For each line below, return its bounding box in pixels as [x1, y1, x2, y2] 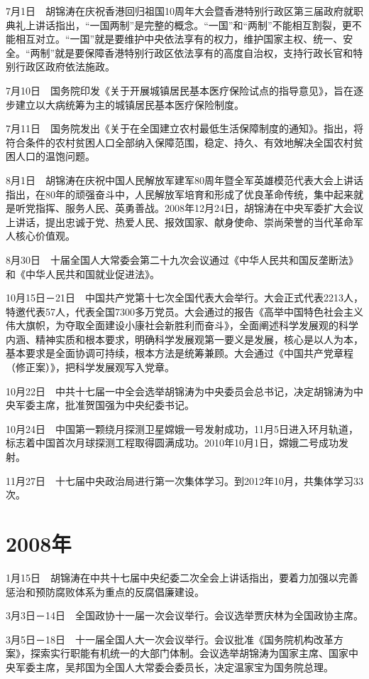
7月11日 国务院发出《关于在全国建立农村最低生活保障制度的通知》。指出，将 [6, 121, 363, 136]
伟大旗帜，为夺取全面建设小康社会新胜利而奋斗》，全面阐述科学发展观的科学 [6, 318, 358, 333]
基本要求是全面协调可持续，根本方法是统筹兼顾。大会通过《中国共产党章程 [6, 346, 353, 360]
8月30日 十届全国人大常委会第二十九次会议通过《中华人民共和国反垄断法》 [6, 252, 358, 267]
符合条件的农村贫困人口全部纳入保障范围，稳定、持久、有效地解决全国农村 [6, 134, 353, 149]
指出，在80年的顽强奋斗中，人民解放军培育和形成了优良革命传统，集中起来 [6, 186, 353, 201]
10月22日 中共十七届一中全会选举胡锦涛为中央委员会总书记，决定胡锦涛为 [6, 383, 353, 398]
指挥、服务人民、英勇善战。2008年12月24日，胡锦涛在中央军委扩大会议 [35, 201, 363, 215]
